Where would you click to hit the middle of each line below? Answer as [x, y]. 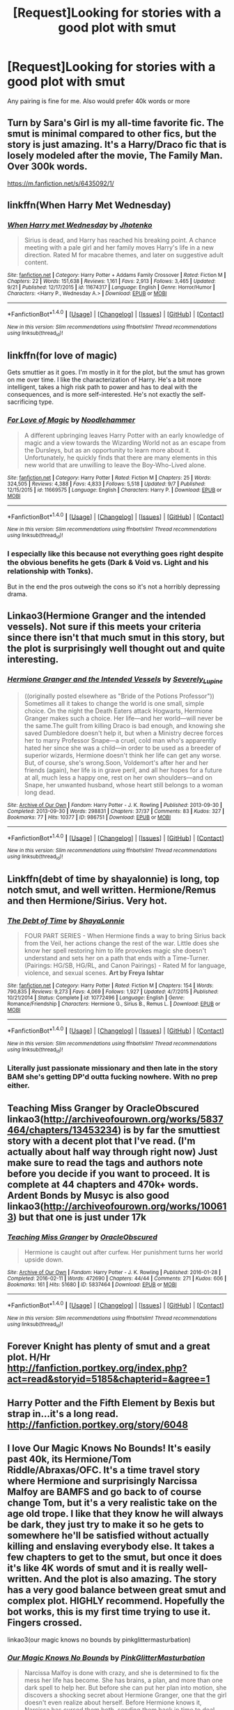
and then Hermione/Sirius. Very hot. [87, 901]
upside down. [44, 1259]
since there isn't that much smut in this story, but [116, 638]
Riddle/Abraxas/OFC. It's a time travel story [104, 1470]
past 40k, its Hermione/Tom [69, 1459]
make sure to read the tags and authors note [105, 1163]
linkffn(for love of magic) [62, 355]
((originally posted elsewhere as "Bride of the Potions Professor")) [119, 696]
